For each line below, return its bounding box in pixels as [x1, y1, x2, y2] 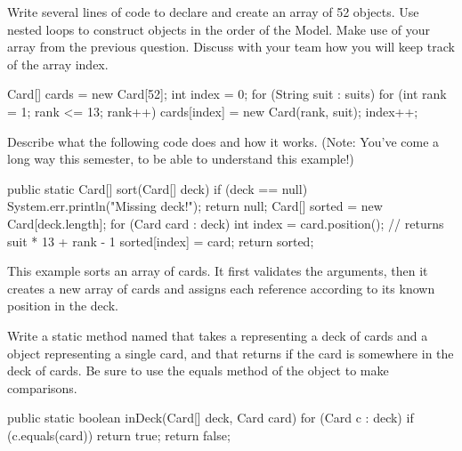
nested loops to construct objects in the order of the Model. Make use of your [7, 20, 430, 38]
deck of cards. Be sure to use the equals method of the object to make [7, 361, 389, 380]
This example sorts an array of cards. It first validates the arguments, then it [7, 262, 428, 280]
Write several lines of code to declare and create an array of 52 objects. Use [7, 3, 419, 20]
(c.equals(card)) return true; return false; [7, 425, 231, 444]
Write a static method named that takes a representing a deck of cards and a [7, 326, 428, 344]
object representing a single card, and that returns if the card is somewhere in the [7, 343, 454, 362]
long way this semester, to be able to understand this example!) [7, 149, 354, 168]
